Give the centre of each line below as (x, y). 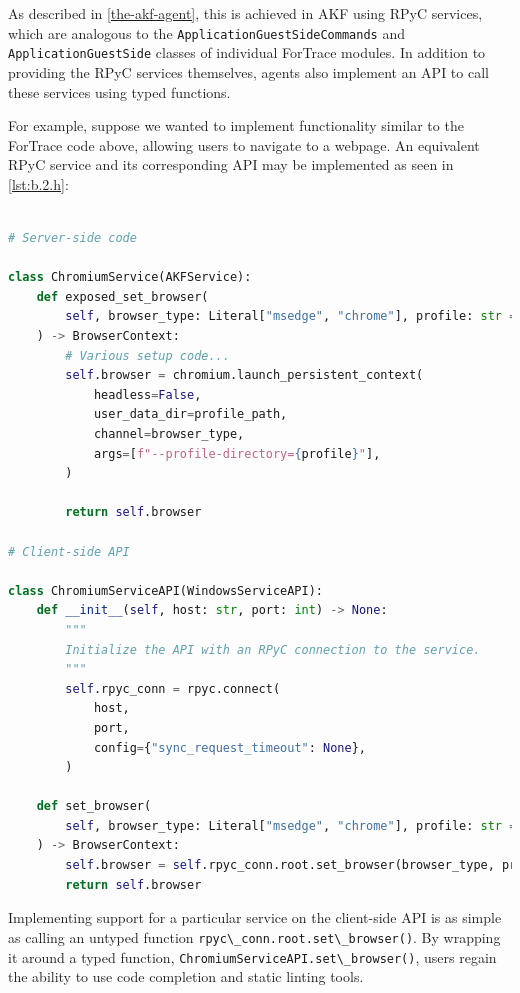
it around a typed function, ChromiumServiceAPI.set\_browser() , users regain (252, 956)
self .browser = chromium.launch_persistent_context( (244, 375)
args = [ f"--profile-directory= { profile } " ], (237, 453)
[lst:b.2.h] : (38, 183)
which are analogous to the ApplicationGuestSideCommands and (206, 32)
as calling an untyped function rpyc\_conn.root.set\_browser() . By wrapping (254, 936)
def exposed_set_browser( (122, 296)
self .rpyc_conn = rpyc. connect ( (173, 688)
